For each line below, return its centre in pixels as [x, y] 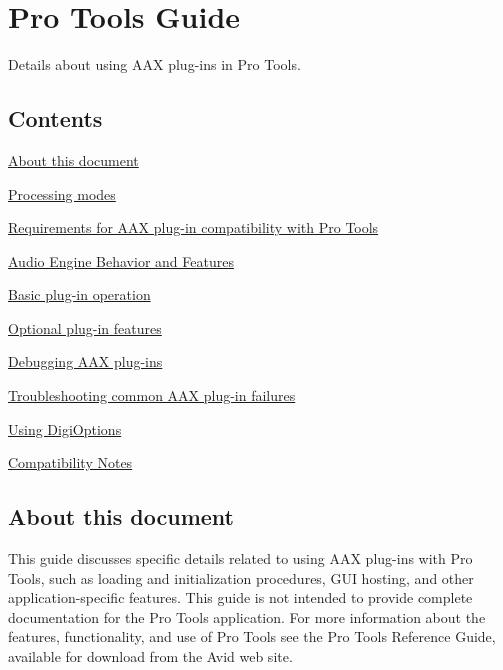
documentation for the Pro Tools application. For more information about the [247, 616]
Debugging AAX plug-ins [85, 361]
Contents [55, 118]
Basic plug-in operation [79, 294]
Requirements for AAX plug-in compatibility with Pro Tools [193, 227]
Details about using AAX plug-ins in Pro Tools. [154, 64]
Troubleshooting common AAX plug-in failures [152, 395]
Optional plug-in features [85, 327]
